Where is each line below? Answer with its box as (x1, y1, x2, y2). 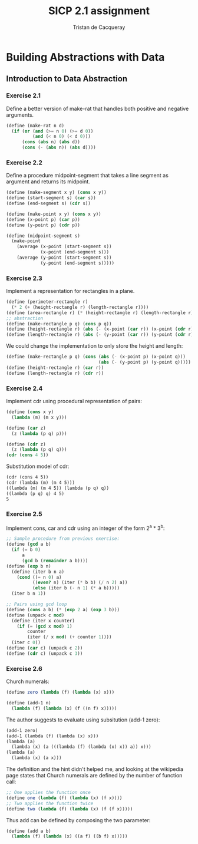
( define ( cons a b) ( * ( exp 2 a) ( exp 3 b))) (6, 606, 120, 612)
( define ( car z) (6, 425, 46, 431)
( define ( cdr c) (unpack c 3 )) (6, 650, 83, 657)
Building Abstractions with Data (6, 50, 165, 64)
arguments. (6, 111, 34, 118)
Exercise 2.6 (6, 664, 42, 672)
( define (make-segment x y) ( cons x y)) (6, 190, 107, 196)
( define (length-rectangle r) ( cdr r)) (6, 370, 104, 376)
